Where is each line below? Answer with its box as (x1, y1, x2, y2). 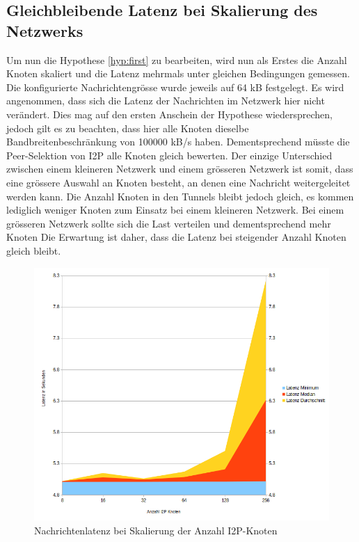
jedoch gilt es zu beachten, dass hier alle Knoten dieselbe (6, 120, 249, 135)
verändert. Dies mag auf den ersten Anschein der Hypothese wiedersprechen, (6, 106, 333, 121)
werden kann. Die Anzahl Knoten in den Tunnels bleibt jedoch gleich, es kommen (6, 189, 354, 203)
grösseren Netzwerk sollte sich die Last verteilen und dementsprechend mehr (6, 216, 331, 230)
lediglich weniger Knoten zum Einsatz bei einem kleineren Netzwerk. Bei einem (6, 202, 344, 217)
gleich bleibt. (6, 243, 61, 257)
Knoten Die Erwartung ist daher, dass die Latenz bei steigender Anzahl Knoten (6, 230, 346, 244)
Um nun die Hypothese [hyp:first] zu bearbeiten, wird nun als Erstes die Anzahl (6, 52, 347, 67)
